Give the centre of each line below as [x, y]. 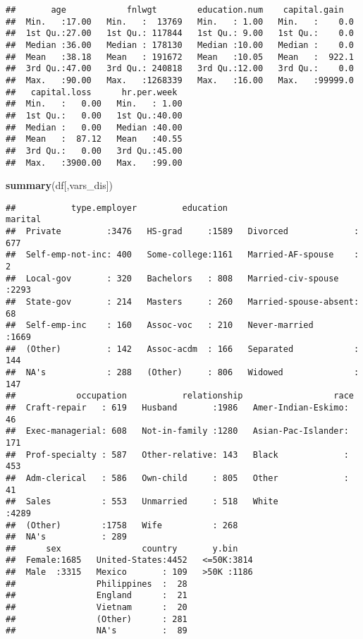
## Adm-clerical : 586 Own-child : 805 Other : [177, 478]
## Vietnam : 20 [97, 608]
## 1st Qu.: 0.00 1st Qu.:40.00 [94, 115]
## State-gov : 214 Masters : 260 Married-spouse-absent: [183, 302]
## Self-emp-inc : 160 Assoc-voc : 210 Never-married [160, 325]
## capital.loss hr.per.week [92, 92]
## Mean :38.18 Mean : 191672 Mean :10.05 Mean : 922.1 [180, 57]
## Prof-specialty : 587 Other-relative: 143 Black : [177, 455]
